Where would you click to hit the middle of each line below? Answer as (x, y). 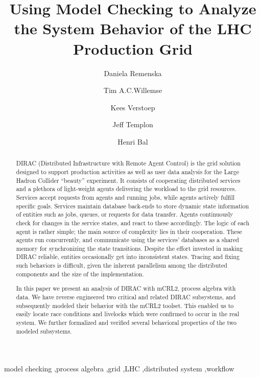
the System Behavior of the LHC (133, 28)
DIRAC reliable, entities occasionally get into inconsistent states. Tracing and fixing (128, 257)
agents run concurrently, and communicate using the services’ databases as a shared (127, 240)
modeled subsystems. (44, 331)
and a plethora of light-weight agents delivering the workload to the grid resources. (126, 189)
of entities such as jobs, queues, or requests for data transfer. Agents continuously (125, 214)
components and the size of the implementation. (80, 274)
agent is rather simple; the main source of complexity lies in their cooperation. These (129, 231)
